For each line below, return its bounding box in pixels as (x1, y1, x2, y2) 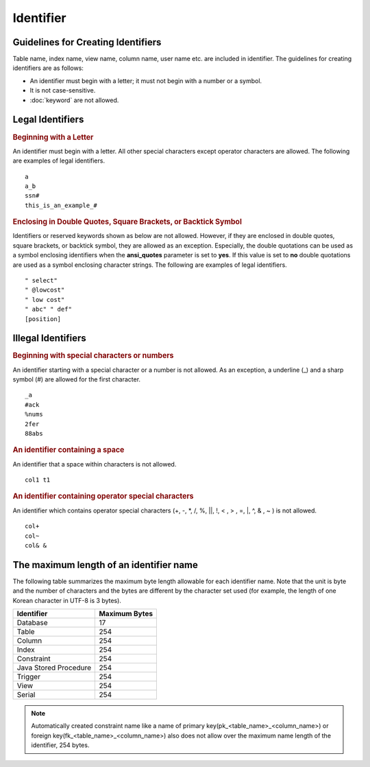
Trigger (16, 672, 41, 681)
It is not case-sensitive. (29, 86, 96, 95)
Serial (16, 690, 36, 699)
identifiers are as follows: (12, 64, 84, 72)
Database (16, 618, 48, 627)
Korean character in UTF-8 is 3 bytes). (12, 596, 121, 604)
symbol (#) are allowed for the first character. (12, 375, 140, 383)
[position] (25, 315, 62, 322)
